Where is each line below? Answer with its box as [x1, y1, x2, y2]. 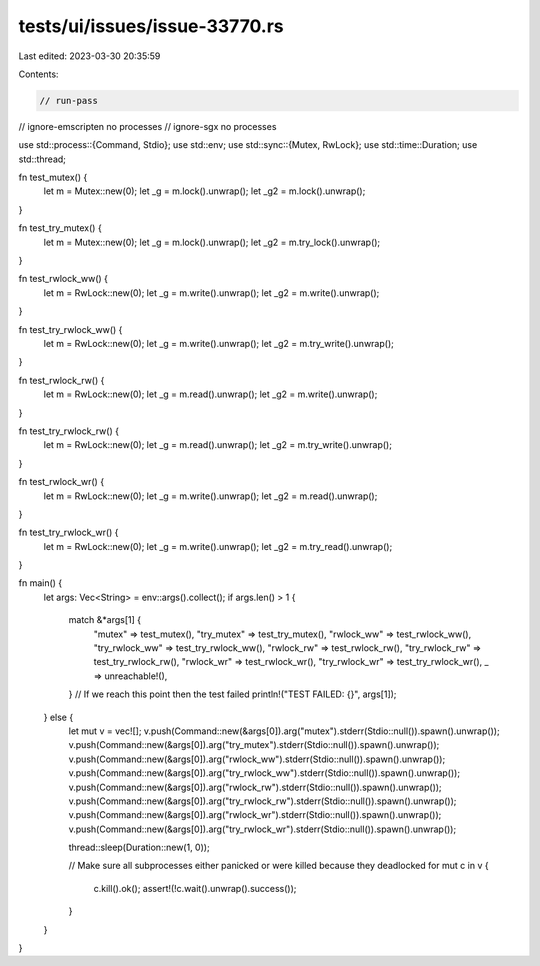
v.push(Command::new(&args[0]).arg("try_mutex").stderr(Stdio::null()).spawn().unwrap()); [68, 739, 440, 751]
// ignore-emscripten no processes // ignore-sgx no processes [18, 120, 277, 132]
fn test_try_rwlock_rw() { [18, 425, 120, 437]
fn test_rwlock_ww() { [18, 273, 109, 285]
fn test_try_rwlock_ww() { [18, 323, 123, 335]
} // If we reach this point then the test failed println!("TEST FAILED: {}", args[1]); [68, 688, 397, 700]
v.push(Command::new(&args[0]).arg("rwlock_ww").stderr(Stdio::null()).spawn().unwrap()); [68, 753, 446, 765]
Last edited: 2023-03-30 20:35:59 [18, 50, 161, 62]
